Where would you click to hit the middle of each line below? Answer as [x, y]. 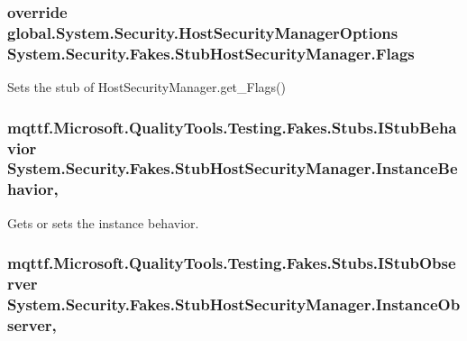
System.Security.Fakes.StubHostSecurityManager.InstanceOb [234, 304]
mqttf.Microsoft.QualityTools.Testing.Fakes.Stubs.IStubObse [232, 263]
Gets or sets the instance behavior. [103, 222]
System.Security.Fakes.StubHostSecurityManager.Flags [211, 53]
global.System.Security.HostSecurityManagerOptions [203, 32]
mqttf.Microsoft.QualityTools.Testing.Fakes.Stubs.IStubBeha [232, 127]
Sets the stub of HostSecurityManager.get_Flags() [147, 87]
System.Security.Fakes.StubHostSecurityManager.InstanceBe [233, 168]
